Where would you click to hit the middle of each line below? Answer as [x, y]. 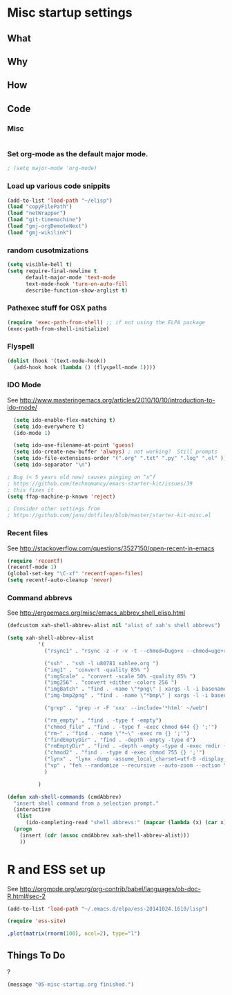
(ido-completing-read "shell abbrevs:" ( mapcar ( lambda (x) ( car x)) [127, 823]
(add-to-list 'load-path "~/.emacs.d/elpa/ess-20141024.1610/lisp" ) [108, 909]
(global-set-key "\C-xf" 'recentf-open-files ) [75, 574]
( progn [23, 829]
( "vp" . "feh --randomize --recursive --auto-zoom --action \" [137, 765]
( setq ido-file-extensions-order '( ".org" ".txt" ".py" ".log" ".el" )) [120, 458]
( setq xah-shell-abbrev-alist [51, 638]
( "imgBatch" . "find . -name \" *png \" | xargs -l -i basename [135, 689]
